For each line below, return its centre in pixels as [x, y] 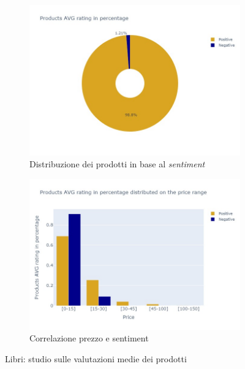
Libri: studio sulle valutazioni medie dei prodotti [96, 358]
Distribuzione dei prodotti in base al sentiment [117, 164]
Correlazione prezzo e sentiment [89, 338]
